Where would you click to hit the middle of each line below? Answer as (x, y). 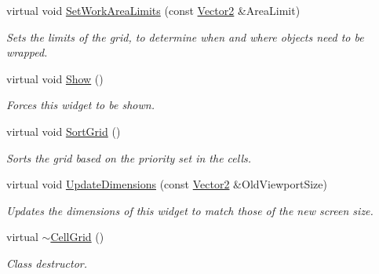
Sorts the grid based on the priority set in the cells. (129, 157)
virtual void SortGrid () (64, 131)
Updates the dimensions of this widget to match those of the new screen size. (190, 210)
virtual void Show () (55, 78)
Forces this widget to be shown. (80, 105)
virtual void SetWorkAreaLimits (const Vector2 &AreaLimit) (153, 10)
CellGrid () (77, 237)
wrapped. (27, 52)
